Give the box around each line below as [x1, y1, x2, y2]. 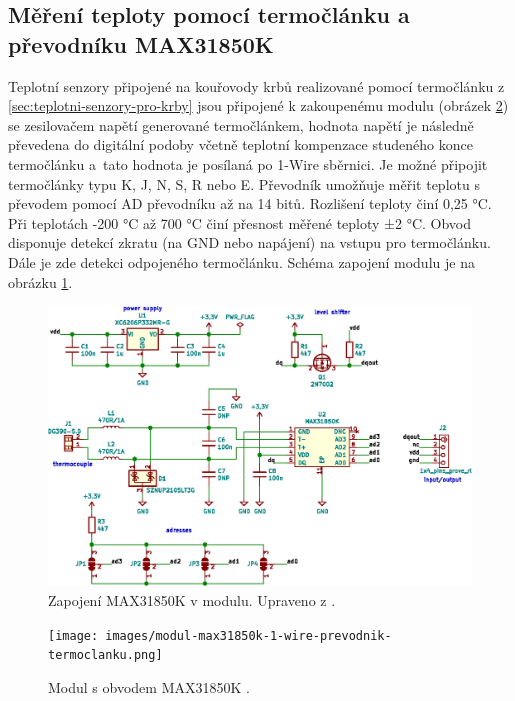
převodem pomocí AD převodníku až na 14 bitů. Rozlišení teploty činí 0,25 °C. [8, 193, 492, 214]
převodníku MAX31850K [8, 28, 274, 59]
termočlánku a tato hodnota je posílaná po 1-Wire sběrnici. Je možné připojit [8, 153, 488, 174]
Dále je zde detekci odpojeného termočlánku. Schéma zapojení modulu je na [8, 251, 475, 272]
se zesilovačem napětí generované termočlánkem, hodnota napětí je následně [8, 114, 474, 135]
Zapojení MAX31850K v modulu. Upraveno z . [48, 590, 336, 611]
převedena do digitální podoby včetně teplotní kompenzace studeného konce [8, 134, 473, 155]
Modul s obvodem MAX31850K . [48, 676, 250, 697]
